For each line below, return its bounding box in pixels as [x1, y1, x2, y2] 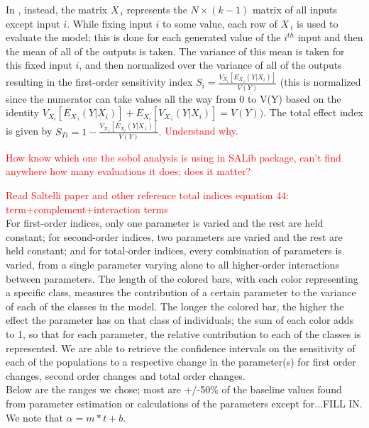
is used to [297, 16, 338, 30]
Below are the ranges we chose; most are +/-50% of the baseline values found [6, 382, 342, 397]
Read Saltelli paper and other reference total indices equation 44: [6, 188, 290, 202]
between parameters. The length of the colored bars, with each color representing [6, 271, 358, 286]
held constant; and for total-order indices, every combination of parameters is [6, 243, 342, 258]
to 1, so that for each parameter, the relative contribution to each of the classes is [6, 326, 361, 341]
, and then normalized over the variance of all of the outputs [79, 57, 342, 72]
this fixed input [6, 57, 72, 72]
